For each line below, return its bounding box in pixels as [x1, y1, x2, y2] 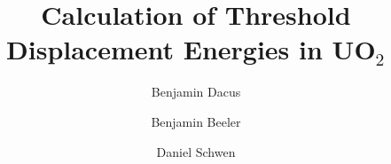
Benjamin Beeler [151, 112, 241, 130]
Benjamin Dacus [151, 82, 241, 101]
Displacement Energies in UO [6, 31, 376, 67]
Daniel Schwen [156, 142, 236, 160]
